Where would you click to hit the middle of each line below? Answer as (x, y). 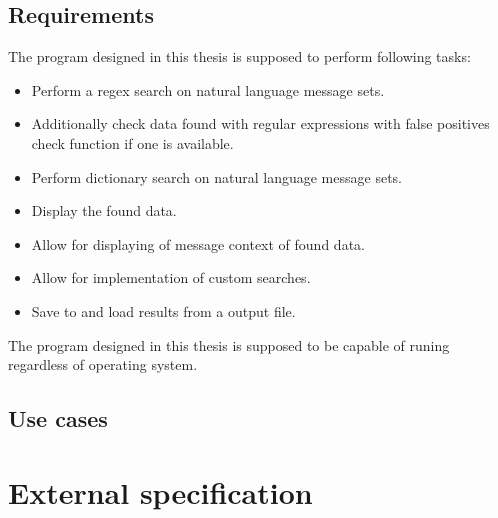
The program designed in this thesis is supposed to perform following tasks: (239, 56)
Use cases (58, 418)
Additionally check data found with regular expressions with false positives (260, 123)
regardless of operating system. (103, 364)
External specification (160, 491)
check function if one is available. (132, 142)
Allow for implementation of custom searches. (171, 277)
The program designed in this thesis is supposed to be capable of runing (229, 344)
